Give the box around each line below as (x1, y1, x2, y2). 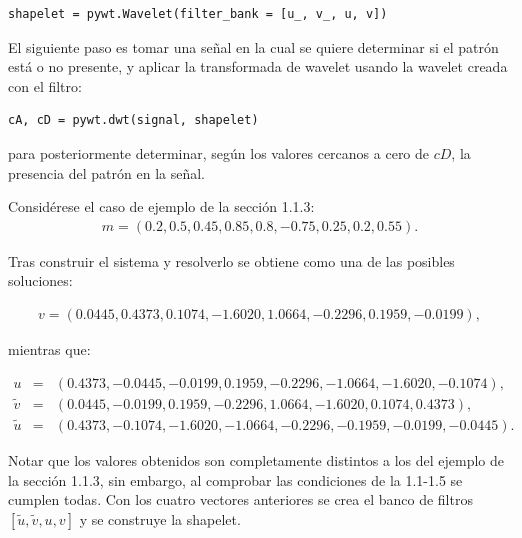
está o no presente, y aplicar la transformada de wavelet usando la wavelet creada (8, 56, 508, 77)
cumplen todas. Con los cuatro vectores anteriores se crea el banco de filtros (8, 489, 473, 510)
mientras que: (8, 339, 91, 359)
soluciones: (8, 270, 73, 291)
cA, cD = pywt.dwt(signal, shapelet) (8, 113, 259, 128)
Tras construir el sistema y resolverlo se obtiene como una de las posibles (8, 250, 455, 271)
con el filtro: (8, 75, 82, 96)
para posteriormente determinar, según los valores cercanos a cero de (8, 142, 430, 163)
